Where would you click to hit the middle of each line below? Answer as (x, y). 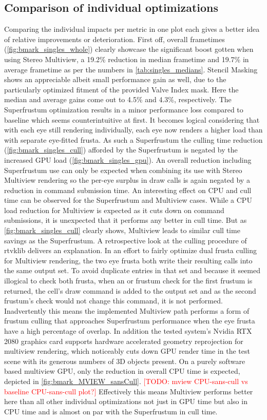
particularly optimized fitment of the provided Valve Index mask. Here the (121, 89)
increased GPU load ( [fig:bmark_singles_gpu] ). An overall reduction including (128, 159)
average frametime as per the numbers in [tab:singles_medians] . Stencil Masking (131, 69)
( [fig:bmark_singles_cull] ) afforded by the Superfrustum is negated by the (121, 150)
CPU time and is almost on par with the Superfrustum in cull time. (111, 411)
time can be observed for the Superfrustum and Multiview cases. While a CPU (128, 200)
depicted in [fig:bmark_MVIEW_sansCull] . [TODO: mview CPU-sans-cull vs (126, 381)
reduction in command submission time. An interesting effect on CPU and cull (128, 190)
